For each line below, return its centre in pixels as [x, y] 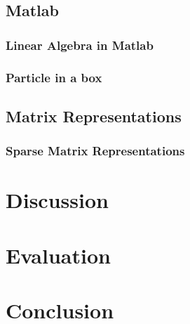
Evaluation [58, 255]
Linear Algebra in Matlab [80, 45]
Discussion [57, 200]
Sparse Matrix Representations [95, 151]
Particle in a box [54, 77]
